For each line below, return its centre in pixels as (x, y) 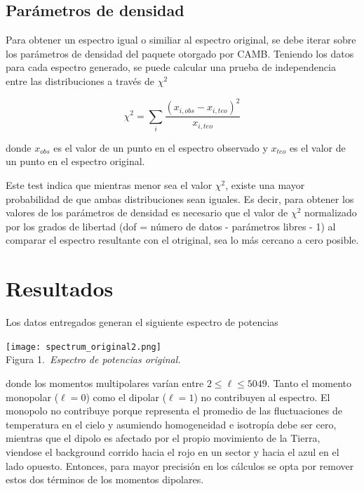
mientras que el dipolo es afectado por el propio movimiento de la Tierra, (163, 438)
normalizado (331, 212)
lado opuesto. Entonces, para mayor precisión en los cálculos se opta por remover (180, 465)
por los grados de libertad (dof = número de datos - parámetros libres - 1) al (171, 226)
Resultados (60, 288)
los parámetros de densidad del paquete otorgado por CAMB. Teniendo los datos (180, 53)
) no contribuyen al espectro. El (262, 397)
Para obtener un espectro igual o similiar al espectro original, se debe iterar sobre (181, 40)
